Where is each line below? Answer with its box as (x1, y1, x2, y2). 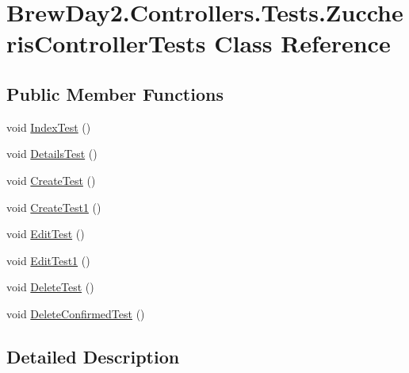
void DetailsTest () (6, 145, 97, 162)
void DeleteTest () (6, 279, 94, 295)
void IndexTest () (6, 118, 91, 135)
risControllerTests (6, 27, 206, 60)
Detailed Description (6, 344, 180, 368)
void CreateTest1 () (6, 198, 101, 215)
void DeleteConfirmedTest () (6, 305, 145, 321)
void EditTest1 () (6, 252, 90, 268)
